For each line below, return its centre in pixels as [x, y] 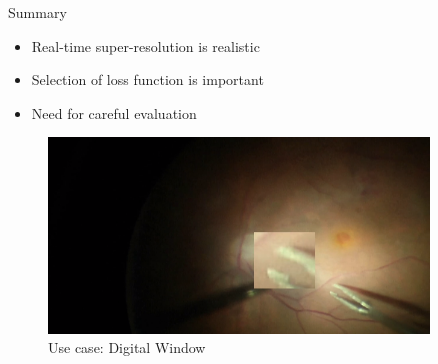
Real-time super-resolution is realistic [145, 45]
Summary [37, 12]
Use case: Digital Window [127, 347]
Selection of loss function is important [147, 79]
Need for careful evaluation [114, 112]
